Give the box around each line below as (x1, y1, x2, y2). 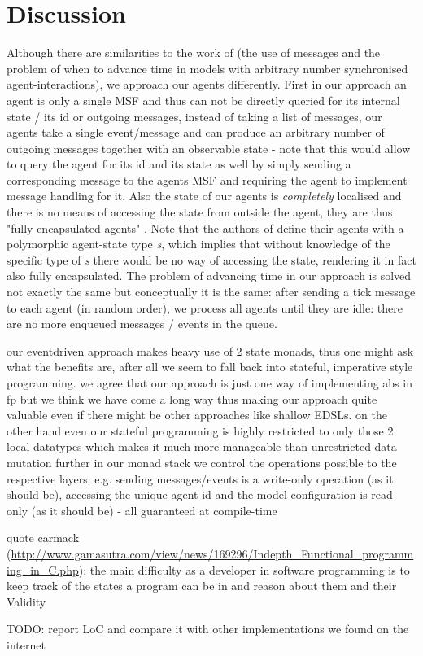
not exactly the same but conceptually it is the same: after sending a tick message (7, 283, 416, 300)
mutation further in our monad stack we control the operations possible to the (7, 453, 397, 470)
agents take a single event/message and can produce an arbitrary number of (7, 124, 385, 141)
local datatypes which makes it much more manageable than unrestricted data (7, 438, 397, 455)
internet (7, 636, 46, 653)
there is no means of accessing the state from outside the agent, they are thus (7, 203, 393, 221)
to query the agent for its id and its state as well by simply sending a (7, 155, 351, 173)
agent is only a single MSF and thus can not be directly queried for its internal (7, 91, 400, 108)
